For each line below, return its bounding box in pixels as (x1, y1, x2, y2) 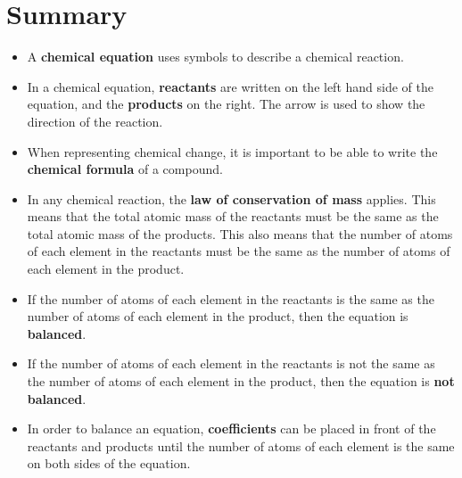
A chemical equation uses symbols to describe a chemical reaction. (27, 47, 404, 66)
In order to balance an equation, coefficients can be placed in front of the (27, 419, 436, 438)
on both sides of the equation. (27, 454, 191, 473)
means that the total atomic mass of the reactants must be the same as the (27, 207, 439, 226)
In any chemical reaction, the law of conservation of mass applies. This (27, 189, 436, 208)
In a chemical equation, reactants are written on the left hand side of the (27, 77, 433, 95)
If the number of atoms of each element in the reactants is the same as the (27, 289, 434, 308)
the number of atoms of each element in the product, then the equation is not (27, 372, 455, 391)
